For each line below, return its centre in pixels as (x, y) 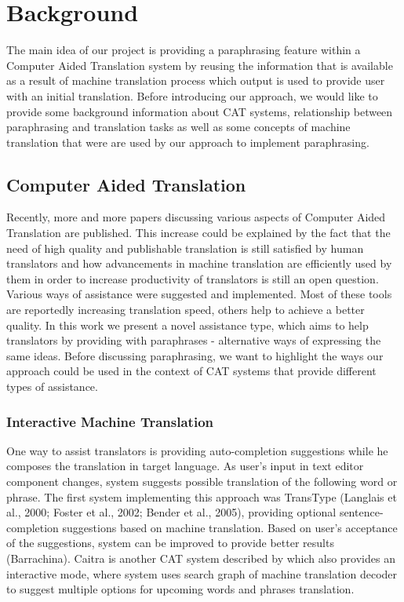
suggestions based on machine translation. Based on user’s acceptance (230, 527)
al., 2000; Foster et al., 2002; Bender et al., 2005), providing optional (171, 512)
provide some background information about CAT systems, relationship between (200, 111)
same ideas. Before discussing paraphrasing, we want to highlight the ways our (195, 355)
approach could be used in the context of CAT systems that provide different (191, 371)
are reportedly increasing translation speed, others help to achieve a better (186, 310)
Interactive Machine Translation (110, 421)
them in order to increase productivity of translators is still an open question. (193, 278)
